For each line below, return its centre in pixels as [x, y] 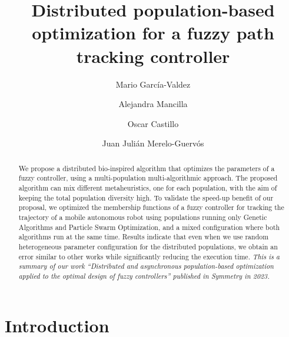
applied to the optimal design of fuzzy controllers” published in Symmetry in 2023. [144, 276]
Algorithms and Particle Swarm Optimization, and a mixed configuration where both [149, 227]
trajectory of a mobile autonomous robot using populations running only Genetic [143, 217]
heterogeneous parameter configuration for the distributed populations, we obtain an [148, 246]
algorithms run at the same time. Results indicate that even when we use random [144, 237]
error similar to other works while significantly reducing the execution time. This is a [149, 256]
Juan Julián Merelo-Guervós [153, 143]
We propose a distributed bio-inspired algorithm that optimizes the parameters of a [147, 168]
